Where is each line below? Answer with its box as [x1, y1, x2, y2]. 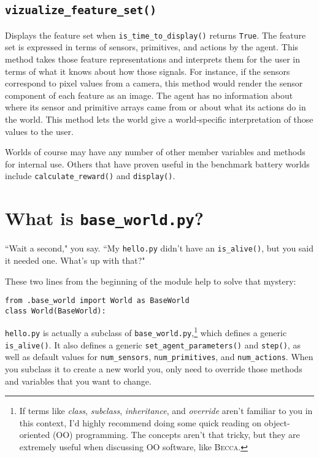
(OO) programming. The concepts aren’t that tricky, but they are [52, 428, 300, 441]
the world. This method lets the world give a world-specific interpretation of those [5, 113, 313, 125]
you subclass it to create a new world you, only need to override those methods [5, 363, 302, 375]
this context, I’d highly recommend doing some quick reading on [19, 416, 261, 429]
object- [264, 416, 290, 429]
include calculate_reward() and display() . [5, 169, 175, 182]
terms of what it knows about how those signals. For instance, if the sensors [5, 64, 290, 77]
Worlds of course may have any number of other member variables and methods [5, 145, 306, 158]
